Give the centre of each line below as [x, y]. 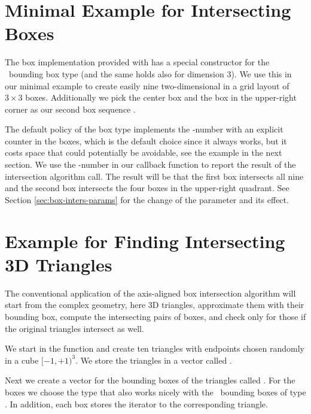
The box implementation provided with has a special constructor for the [137, 62]
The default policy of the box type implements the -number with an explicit [144, 129]
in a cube [22, 360]
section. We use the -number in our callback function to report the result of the [150, 164]
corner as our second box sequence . [70, 109]
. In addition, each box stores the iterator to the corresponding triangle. [136, 404]
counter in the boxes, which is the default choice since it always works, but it [146, 140]
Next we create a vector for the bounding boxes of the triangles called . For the [150, 380]
